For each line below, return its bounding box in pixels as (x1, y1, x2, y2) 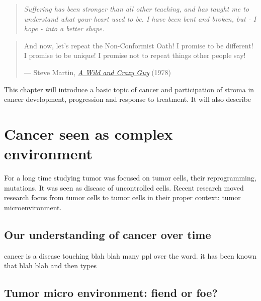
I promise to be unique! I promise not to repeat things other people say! (24, 50, 246, 61)
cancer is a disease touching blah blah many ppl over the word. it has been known (4, 250, 257, 261)
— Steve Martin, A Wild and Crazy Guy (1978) (24, 67, 171, 77)
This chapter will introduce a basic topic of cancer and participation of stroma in (4, 84, 254, 94)
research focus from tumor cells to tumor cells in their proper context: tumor (4, 192, 241, 203)
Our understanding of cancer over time (4, 226, 211, 242)
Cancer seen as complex (4, 123, 173, 144)
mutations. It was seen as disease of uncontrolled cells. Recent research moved (4, 182, 244, 193)
